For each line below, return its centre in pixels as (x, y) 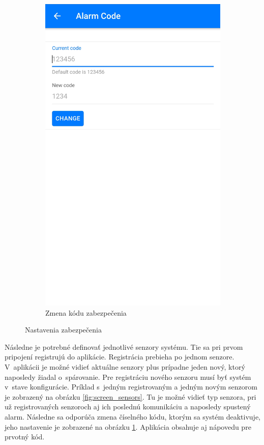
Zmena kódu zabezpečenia (86, 312)
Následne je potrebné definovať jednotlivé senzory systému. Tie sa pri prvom (124, 346)
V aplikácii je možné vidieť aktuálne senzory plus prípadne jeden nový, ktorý (125, 366)
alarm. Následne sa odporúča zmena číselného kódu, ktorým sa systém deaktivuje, (133, 416)
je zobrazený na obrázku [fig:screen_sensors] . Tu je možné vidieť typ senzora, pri (130, 396)
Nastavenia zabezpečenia (63, 330)
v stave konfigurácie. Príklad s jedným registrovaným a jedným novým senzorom (131, 387)
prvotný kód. (25, 437)
